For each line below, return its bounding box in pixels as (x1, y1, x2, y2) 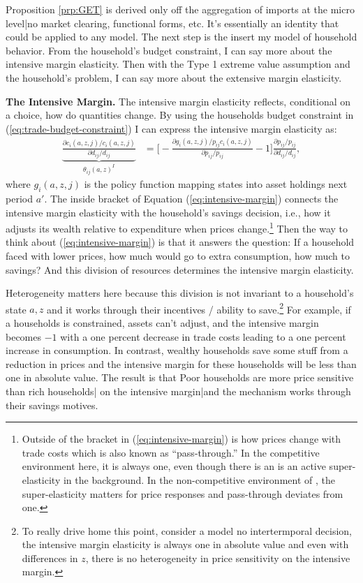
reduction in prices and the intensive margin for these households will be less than (6, 356, 357, 371)
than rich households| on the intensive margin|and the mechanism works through (6, 383, 351, 398)
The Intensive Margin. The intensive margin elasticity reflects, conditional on (6, 94, 351, 108)
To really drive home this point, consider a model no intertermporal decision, (22, 523, 353, 538)
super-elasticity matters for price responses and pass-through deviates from (22, 486, 343, 501)
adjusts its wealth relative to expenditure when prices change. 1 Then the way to (6, 219, 348, 235)
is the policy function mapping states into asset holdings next (84, 177, 348, 191)
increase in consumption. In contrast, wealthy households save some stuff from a (6, 343, 348, 357)
